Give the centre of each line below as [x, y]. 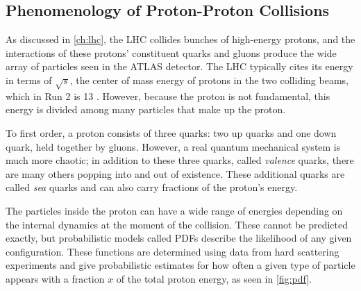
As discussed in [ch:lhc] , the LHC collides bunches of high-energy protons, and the [180, 39]
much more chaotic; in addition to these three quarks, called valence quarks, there [180, 160]
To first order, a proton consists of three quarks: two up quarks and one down [171, 132]
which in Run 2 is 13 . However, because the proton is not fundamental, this [168, 95]
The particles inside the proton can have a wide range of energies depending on [174, 210]
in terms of [29, 80]
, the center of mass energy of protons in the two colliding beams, [209, 80]
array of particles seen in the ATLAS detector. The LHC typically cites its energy [179, 66]
